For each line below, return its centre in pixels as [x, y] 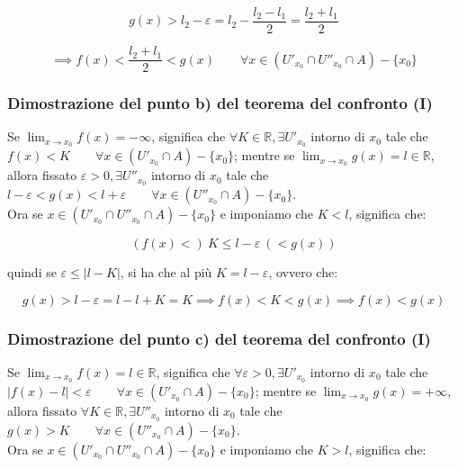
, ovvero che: [303, 272]
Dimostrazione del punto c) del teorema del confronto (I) [219, 338]
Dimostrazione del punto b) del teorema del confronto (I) [220, 103]
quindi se [32, 272]
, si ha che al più [166, 272]
